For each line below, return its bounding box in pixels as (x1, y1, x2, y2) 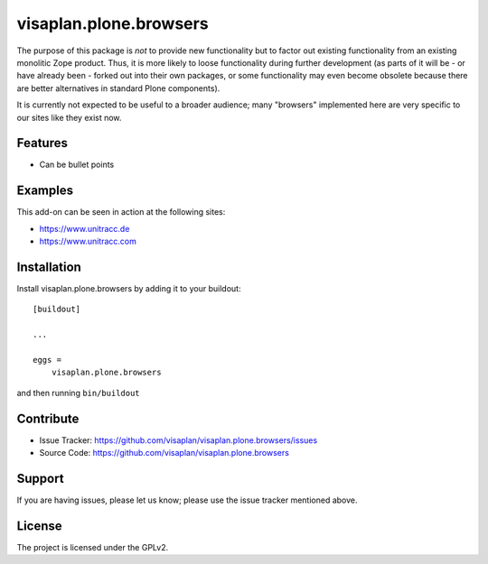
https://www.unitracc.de (39, 223, 130, 234)
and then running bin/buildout (16, 387, 140, 398)
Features (16, 135, 68, 151)
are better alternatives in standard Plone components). (16, 82, 221, 94)
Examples (16, 183, 74, 199)
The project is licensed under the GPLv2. (16, 541, 169, 552)
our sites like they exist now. (16, 112, 122, 123)
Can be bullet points (39, 159, 115, 171)
